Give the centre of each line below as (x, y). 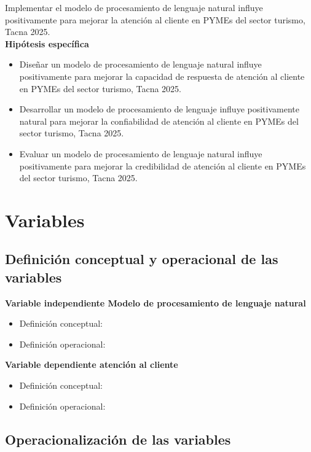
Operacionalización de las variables (118, 439)
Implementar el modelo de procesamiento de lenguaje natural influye (134, 7)
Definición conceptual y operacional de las (142, 259)
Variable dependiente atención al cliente (92, 364)
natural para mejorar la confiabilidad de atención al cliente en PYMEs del (159, 121)
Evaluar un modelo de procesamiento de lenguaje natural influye (141, 153)
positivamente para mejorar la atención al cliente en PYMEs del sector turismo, (155, 19)
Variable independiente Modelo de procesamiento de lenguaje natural (155, 302)
